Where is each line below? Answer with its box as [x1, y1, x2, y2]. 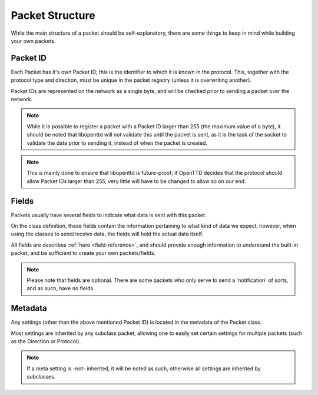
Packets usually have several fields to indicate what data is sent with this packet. [11, 211, 207, 218]
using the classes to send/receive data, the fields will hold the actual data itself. [11, 230, 203, 238]
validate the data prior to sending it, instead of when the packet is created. [26, 139, 208, 147]
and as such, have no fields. [26, 285, 95, 292]
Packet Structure [11, 9, 95, 22]
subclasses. [26, 373, 56, 380]
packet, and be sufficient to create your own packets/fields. [11, 250, 156, 257]
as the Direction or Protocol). [11, 338, 81, 345]
